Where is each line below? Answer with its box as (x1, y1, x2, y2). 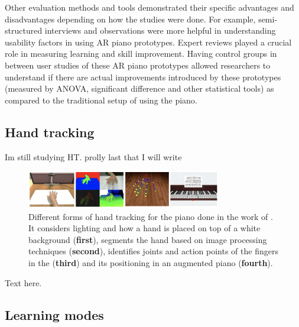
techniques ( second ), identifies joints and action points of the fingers (28, 245, 278, 257)
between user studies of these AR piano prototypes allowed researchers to (5, 59, 271, 71)
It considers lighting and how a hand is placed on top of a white (28, 222, 261, 234)
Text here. (5, 276, 42, 289)
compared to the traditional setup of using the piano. (5, 93, 197, 106)
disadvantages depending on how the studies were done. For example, (5, 12, 256, 25)
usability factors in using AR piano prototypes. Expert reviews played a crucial (5, 35, 292, 48)
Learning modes (5, 305, 104, 323)
